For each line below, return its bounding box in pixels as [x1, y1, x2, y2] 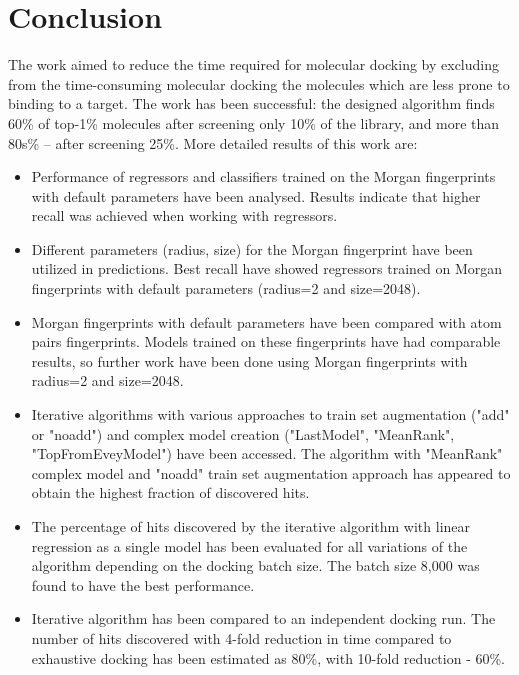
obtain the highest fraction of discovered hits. [31, 482, 310, 503]
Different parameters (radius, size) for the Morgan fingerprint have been [31, 238, 473, 259]
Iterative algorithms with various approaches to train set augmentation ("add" [31, 404, 510, 425]
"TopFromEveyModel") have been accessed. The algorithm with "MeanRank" [31, 443, 503, 464]
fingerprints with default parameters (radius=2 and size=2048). [31, 278, 421, 299]
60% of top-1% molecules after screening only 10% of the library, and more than [8, 112, 500, 133]
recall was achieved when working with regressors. [31, 205, 338, 226]
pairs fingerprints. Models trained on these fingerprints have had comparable [31, 331, 501, 352]
